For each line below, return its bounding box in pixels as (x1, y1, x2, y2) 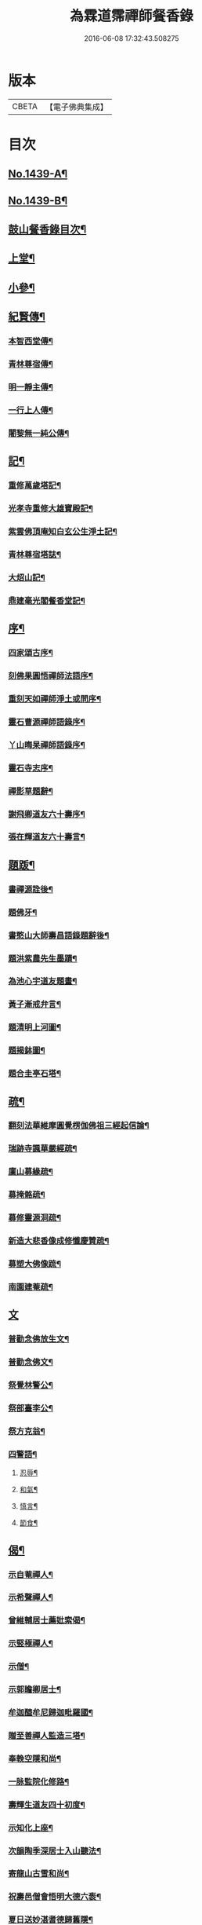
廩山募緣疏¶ (8, 1166, 53, 1177)
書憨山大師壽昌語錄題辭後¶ (8, 930, 110, 941)
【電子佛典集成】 (45, 101, 108, 112)
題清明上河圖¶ (8, 1022, 61, 1033)
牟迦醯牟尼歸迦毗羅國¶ (8, 1707, 94, 1718)
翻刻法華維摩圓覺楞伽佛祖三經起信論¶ (8, 1120, 150, 1131)
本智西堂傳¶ (8, 335, 53, 346)
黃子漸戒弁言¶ (8, 999, 61, 1010)
